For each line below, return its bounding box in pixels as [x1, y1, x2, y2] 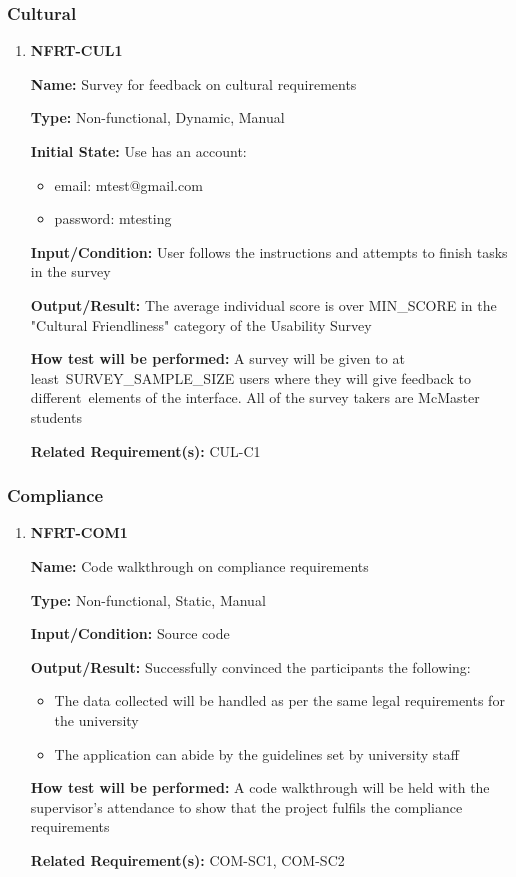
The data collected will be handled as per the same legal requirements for [54, 690, 505, 711]
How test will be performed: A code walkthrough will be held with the [30, 777, 490, 798]
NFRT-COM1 [30, 522, 128, 543]
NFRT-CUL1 [30, 40, 123, 61]
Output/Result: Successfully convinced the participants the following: [30, 656, 471, 677]
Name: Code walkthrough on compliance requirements [30, 555, 369, 576]
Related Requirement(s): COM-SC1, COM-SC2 [30, 849, 345, 870]
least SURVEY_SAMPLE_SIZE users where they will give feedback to [30, 367, 471, 388]
